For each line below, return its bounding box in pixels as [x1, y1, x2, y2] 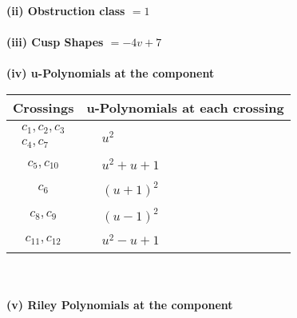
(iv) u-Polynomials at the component [6, 65, 215, 81]
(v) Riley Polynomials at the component [6, 296, 233, 312]
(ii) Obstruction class [6, 2, 125, 18]
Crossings [13, 97, 74, 117]
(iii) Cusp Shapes [6, 34, 104, 50]
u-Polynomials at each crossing [86, 97, 284, 117]
